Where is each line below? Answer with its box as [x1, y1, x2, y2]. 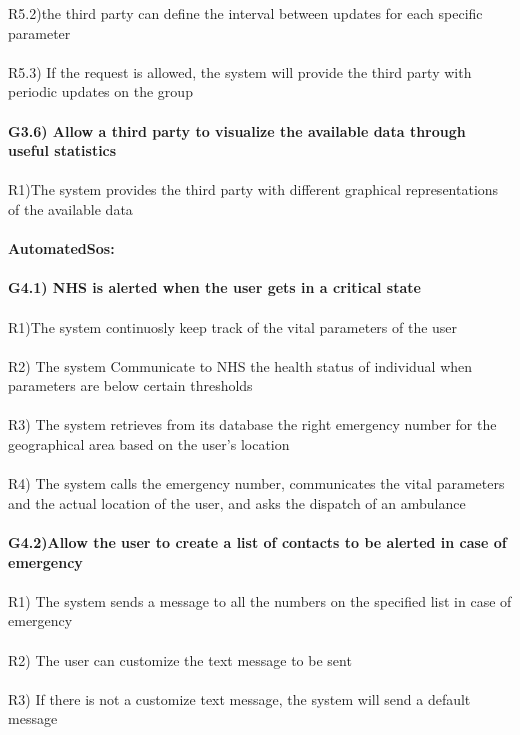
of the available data [8, 198, 133, 219]
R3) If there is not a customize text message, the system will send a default [8, 688, 471, 709]
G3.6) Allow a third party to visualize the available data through [8, 120, 466, 141]
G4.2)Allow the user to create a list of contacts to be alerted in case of [8, 532, 507, 553]
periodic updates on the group [8, 81, 193, 102]
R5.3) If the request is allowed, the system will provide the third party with [8, 61, 472, 82]
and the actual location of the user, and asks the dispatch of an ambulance [8, 492, 466, 513]
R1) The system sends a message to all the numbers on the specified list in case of [8, 590, 512, 611]
